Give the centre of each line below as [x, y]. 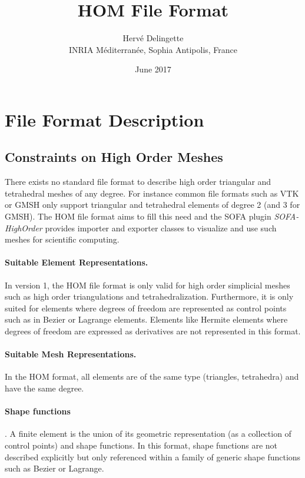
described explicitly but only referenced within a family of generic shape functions [153, 457]
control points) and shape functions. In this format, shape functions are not [141, 445]
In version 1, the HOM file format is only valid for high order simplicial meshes [147, 285]
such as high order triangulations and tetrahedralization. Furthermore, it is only [149, 296]
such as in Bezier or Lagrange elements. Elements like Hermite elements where [146, 319]
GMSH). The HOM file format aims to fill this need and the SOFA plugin [138, 216]
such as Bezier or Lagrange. [54, 468]
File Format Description [105, 119]
